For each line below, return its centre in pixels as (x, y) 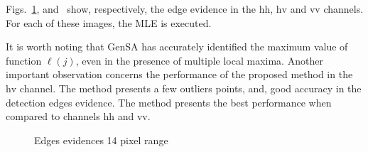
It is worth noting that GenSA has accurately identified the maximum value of (177, 47)
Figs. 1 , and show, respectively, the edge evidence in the (131, 9)
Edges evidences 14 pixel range (101, 140)
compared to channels (53, 116)
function (24, 60)
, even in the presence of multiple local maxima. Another (199, 60)
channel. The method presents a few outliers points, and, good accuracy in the (190, 88)
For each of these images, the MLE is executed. (109, 22)
